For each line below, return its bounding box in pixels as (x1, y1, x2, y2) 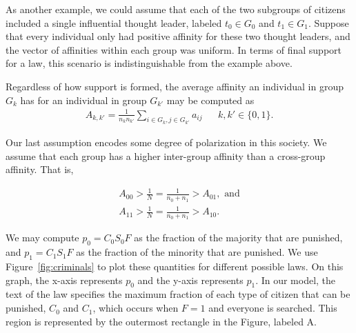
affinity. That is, (6, 162, 74, 176)
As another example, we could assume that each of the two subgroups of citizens (6, 2, 346, 16)
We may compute (6, 230, 79, 245)
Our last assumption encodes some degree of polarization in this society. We (6, 135, 327, 150)
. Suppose (308, 15, 349, 30)
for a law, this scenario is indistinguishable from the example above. (6, 56, 293, 70)
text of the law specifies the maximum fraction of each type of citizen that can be (6, 287, 350, 301)
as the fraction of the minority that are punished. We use (76, 245, 318, 259)
